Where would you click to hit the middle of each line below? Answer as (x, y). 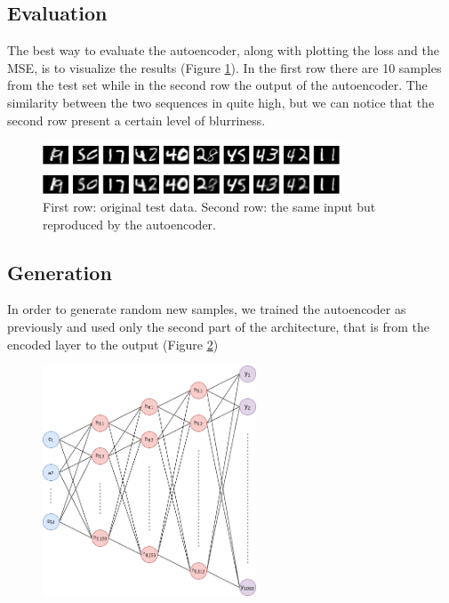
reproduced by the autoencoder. (129, 224)
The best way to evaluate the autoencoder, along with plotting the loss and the (223, 50)
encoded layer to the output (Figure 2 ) (113, 344)
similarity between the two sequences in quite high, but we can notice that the (221, 102)
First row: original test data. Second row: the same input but (209, 207)
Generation (60, 272)
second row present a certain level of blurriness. (136, 120)
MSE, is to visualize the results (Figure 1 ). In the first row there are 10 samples (224, 67)
